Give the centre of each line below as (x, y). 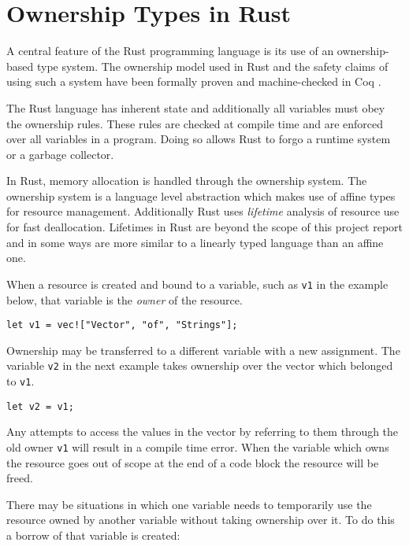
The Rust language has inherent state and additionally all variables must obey (196, 107)
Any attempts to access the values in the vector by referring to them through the (203, 432)
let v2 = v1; (40, 406)
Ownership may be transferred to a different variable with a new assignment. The (203, 350)
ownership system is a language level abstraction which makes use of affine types (201, 196)
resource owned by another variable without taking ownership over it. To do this (201, 520)
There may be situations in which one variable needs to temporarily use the (189, 504)
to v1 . (20, 381)
